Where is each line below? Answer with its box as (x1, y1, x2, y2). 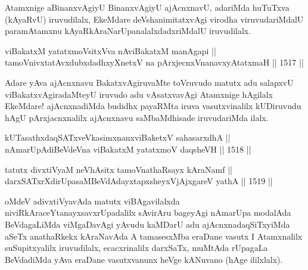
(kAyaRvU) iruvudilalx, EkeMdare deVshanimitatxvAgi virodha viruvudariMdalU (5, 13, 304, 25)
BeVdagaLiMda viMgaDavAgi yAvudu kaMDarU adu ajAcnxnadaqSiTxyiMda (5, 218, 290, 230)
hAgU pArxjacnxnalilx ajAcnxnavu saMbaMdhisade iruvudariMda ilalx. (5, 111, 269, 123)
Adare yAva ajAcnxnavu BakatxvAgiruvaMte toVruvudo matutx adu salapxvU (5, 76, 294, 88)
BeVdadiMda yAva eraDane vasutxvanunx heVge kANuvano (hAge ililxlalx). (5, 253, 283, 265)
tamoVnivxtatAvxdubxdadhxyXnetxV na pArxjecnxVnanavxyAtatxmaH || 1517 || (5, 56, 304, 69)
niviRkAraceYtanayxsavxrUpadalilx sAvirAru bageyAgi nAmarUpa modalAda (5, 206, 291, 219)
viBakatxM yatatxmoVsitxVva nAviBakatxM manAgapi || (5, 44, 216, 57)
